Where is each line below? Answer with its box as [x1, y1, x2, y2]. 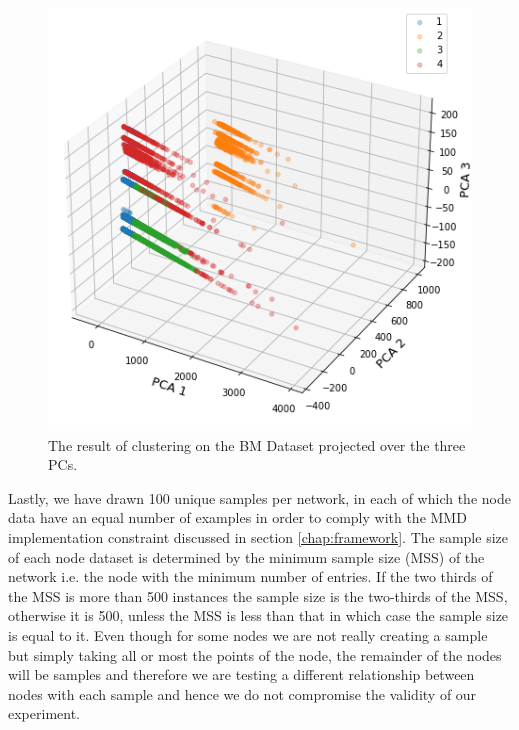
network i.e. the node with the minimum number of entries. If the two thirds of [8, 566, 493, 587]
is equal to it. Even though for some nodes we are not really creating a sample [8, 624, 488, 645]
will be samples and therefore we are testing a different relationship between [8, 664, 475, 685]
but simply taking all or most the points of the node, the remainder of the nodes [8, 644, 502, 665]
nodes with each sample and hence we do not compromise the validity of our [8, 683, 477, 704]
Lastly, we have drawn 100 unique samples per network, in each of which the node [8, 487, 511, 508]
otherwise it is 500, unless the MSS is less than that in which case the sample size [8, 605, 509, 626]
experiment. [8, 703, 80, 724]
